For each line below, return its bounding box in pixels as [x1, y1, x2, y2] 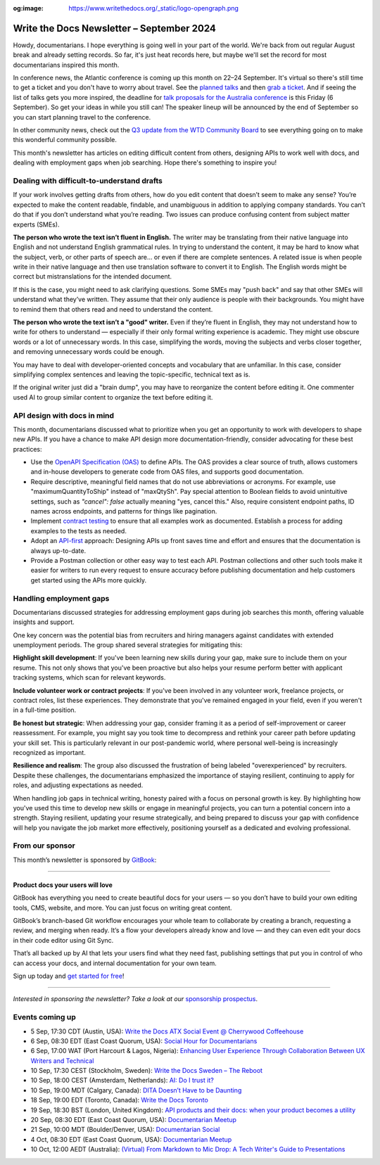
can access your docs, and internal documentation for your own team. [13, 959, 217, 967]
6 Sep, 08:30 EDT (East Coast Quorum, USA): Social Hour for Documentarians [30, 1036, 258, 1045]
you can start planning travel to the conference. [13, 113, 151, 121]
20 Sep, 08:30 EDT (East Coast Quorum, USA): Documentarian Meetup [30, 1116, 237, 1124]
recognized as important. [13, 748, 86, 756]
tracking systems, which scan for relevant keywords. [13, 673, 166, 682]
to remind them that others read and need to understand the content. [13, 305, 213, 313]
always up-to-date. [30, 546, 87, 555]
